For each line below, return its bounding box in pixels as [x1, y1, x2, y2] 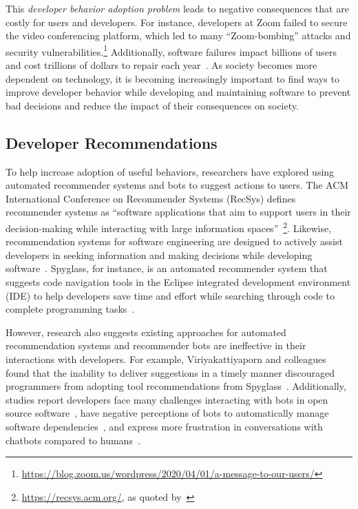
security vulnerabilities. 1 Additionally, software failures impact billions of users [6, 42, 337, 59]
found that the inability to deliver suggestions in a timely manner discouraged [6, 365, 335, 380]
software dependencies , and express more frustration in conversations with [6, 419, 323, 433]
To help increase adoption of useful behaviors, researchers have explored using [6, 164, 335, 178]
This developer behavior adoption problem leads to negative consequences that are [6, 1, 349, 15]
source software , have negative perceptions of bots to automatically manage [6, 406, 329, 420]
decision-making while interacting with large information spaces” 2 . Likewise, [6, 218, 332, 235]
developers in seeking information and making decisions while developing [6, 247, 313, 262]
